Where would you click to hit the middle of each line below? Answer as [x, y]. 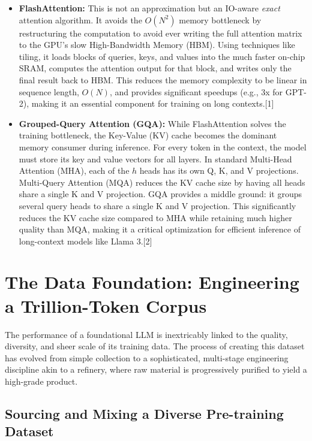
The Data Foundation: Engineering [152, 282]
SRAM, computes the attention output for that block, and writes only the [155, 68]
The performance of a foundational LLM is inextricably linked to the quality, [146, 334]
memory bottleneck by [220, 19]
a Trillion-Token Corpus [106, 305]
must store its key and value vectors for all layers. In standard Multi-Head [155, 158]
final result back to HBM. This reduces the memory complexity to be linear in [163, 79]
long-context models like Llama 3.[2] [85, 241]
